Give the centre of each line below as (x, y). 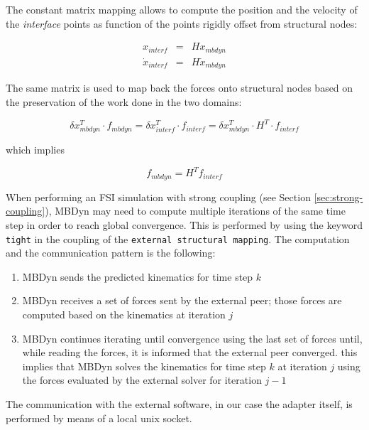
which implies (35, 150)
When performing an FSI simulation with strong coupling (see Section (158, 197)
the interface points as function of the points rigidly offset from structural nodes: (182, 23)
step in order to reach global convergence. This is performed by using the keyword (184, 224)
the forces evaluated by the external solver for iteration (142, 380)
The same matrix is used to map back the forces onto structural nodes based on (180, 88)
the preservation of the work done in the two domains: (124, 101)
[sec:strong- (338, 197)
